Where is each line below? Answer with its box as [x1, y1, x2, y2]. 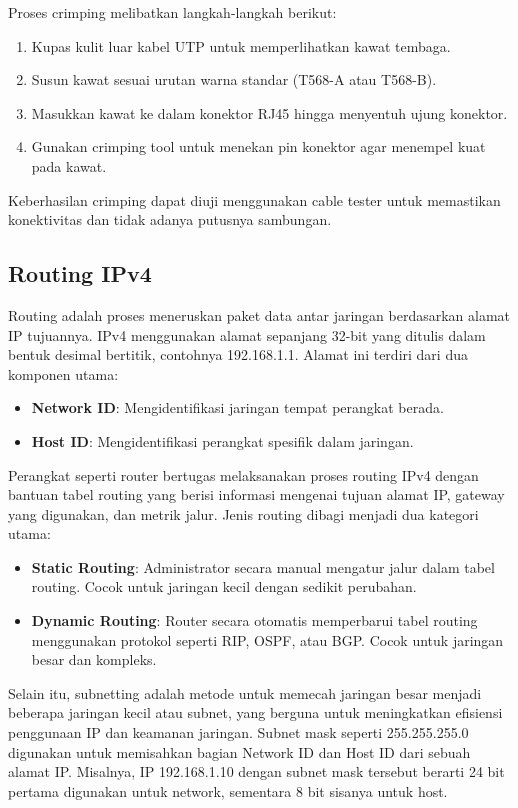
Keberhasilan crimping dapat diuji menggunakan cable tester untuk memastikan [8, 189, 501, 210]
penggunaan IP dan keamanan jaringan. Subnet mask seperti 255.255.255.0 [8, 722, 469, 743]
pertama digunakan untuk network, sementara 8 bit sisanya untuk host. [8, 780, 448, 801]
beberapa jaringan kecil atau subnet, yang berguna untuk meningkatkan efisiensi [8, 702, 503, 723]
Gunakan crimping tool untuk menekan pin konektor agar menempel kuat [31, 136, 486, 157]
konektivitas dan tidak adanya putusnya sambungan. [8, 209, 332, 230]
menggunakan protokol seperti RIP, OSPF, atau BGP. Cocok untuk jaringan [31, 629, 504, 650]
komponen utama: [8, 363, 119, 384]
